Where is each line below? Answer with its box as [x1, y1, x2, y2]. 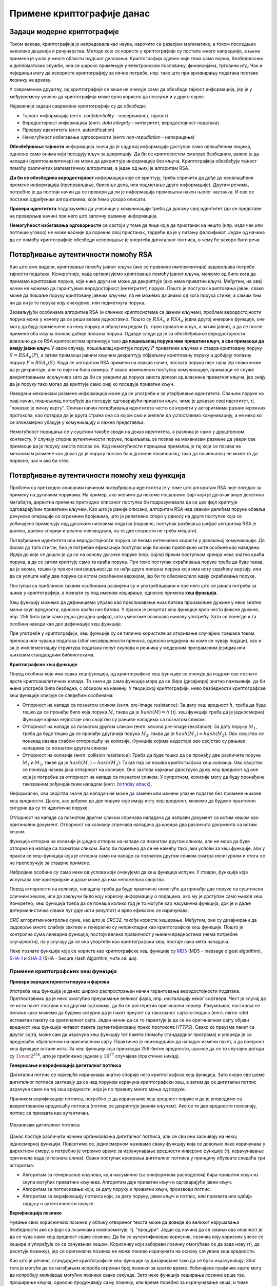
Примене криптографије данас [9, 8, 150, 19]
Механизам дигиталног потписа [9, 1121, 80, 1128]
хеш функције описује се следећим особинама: [9, 692, 114, 699]
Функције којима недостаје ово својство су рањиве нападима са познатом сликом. [22, 716, 206, 722]
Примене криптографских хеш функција [9, 968, 117, 975]
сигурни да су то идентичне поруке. [9, 805, 89, 811]
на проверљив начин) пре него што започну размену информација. [9, 212, 158, 219]
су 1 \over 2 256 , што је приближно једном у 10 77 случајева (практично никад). [9, 1052, 181, 1059]
